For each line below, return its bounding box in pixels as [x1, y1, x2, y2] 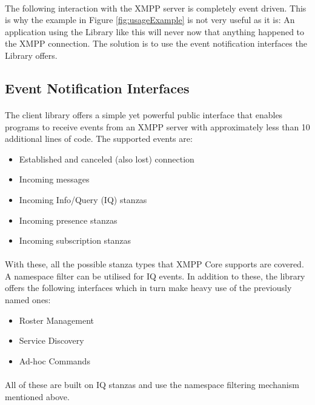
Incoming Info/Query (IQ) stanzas [19, 193, 147, 206]
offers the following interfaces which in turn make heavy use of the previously [5, 281, 292, 294]
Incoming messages [19, 173, 90, 186]
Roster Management [19, 313, 94, 326]
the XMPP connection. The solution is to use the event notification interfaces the [5, 37, 307, 50]
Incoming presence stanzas [19, 213, 118, 226]
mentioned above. [5, 390, 70, 403]
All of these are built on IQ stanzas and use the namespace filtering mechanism [5, 378, 299, 391]
